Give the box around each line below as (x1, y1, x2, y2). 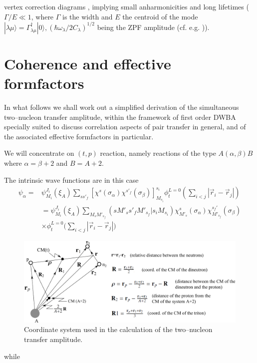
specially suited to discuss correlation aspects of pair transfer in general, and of (4, 121, 246, 132)
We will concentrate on (4, 148, 74, 158)
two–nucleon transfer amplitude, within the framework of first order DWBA (4, 111, 236, 122)
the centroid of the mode (122, 11, 198, 21)
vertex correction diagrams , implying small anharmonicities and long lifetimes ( (4, 1, 249, 11)
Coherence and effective (4, 53, 171, 73)
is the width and (62, 11, 113, 21)
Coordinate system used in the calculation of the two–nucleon (24, 324, 213, 335)
